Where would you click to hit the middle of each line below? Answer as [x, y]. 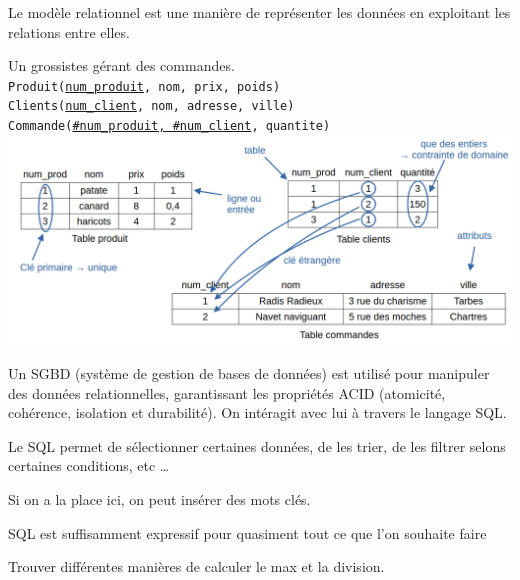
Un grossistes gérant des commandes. [121, 65]
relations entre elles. [69, 31]
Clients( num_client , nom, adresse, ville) [151, 106]
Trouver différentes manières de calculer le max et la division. [196, 566]
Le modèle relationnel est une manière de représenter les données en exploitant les [259, 12]
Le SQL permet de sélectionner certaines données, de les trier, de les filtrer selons [257, 445]
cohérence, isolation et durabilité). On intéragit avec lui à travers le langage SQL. [257, 412]
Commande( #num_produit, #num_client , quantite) [169, 126]
